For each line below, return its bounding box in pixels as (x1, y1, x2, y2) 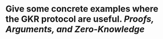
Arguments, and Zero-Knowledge (5, 24, 145, 35)
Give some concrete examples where (5, 3, 159, 14)
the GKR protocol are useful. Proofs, (5, 13, 154, 25)
